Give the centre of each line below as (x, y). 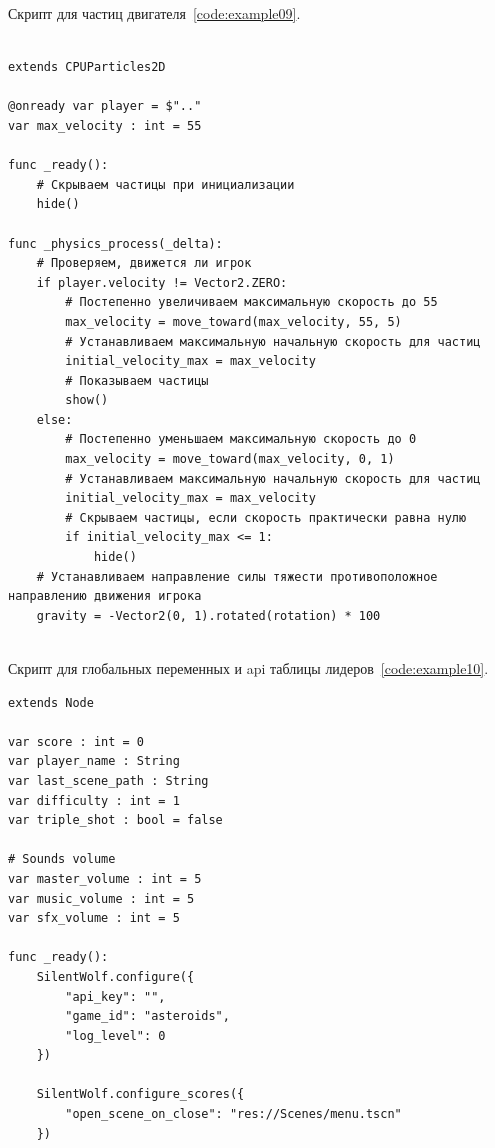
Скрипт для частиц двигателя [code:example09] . (154, 13)
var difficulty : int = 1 (94, 800)
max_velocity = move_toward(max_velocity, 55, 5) (233, 321)
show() (87, 400)
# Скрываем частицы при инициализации (165, 184)
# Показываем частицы (137, 380)
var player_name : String (94, 761)
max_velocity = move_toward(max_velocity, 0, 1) (230, 459)
